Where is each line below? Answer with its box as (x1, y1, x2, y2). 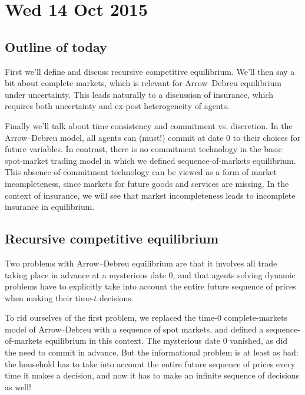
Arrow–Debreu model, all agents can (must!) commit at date (5, 131, 224, 143)
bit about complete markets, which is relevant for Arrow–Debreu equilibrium (5, 77, 282, 89)
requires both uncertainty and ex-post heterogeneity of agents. (5, 100, 230, 112)
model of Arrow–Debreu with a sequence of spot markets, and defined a (5, 322, 264, 335)
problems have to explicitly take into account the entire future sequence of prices (5, 280, 296, 292)
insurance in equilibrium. (5, 200, 95, 213)
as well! (5, 380, 31, 393)
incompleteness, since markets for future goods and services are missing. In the (5, 177, 289, 189)
